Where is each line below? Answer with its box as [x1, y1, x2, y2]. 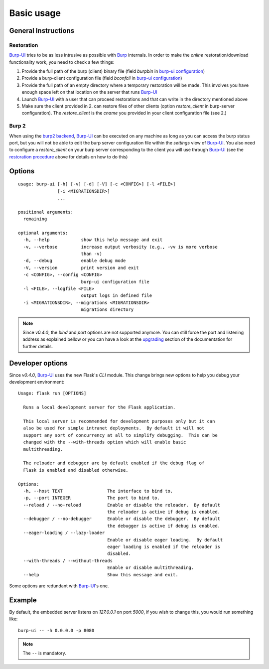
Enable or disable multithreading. [107, 565, 194, 570]
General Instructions [9, 26, 75, 35]
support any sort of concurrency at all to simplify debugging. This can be [23, 432, 218, 438]
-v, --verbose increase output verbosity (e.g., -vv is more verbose [23, 244, 218, 250]
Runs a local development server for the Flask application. [23, 404, 176, 410]
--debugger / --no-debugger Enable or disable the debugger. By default [23, 516, 221, 522]
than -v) [81, 251, 102, 257]
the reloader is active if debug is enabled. [107, 509, 221, 515]
